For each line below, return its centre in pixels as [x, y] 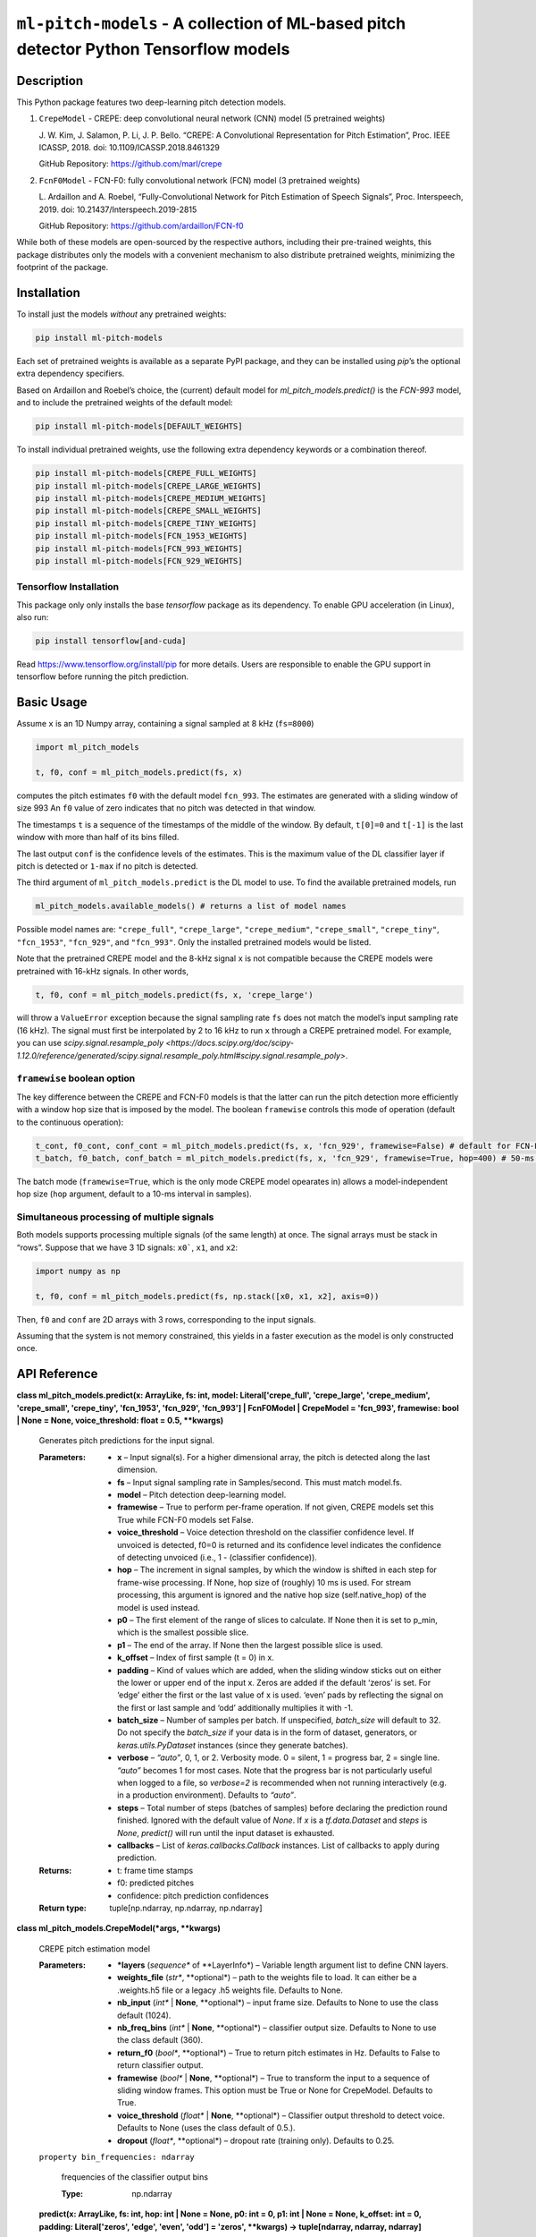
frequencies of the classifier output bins [135, 2177]
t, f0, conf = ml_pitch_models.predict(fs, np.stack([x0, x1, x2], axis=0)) [207, 1296]
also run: [33, 617]
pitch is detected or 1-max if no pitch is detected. [107, 866]
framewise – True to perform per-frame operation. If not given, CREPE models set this [276, 1507]
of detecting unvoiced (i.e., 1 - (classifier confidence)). [217, 1557]
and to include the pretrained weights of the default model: [125, 403]
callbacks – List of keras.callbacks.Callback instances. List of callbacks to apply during [278, 1845]
